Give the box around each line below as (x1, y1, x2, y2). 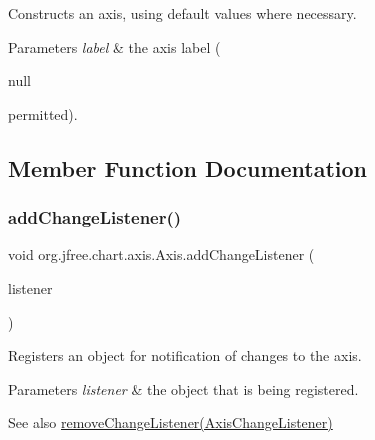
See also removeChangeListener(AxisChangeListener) (8, 412, 333, 433)
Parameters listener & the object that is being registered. (8, 378, 359, 399)
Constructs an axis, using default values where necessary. (8, 3, 357, 23)
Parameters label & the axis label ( (8, 36, 221, 57)
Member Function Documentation (8, 152, 368, 183)
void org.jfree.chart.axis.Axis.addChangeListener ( (8, 244, 315, 265)
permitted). (8, 103, 78, 124)
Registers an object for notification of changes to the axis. (8, 345, 362, 366)
